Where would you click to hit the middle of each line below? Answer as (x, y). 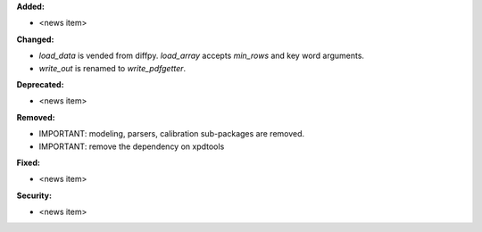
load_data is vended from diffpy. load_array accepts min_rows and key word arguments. (202, 56)
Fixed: (28, 162)
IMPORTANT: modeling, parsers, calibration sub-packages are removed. (172, 134)
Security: (34, 195)
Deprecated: (40, 84)
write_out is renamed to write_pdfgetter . (112, 68)
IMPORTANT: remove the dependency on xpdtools (132, 146)
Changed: (35, 39)
